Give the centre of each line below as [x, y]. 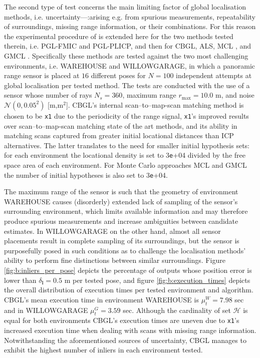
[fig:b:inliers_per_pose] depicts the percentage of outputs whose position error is [128, 270]
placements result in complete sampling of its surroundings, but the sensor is [122, 241]
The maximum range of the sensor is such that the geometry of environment [121, 192]
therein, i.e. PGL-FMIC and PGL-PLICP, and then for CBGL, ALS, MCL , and [128, 46]
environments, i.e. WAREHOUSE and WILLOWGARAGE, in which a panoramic [130, 65]
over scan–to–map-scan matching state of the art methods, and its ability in [121, 125]
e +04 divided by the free [207, 155]
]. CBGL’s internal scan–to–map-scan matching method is [155, 104]
